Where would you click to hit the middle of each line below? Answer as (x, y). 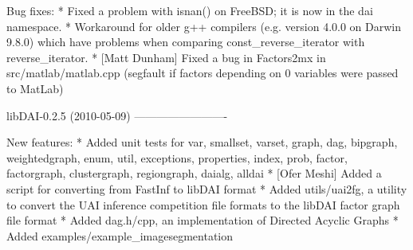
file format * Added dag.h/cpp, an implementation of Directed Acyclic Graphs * (203, 220)
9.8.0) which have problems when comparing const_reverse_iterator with (186, 42)
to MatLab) (35, 88)
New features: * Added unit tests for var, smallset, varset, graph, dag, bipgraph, (202, 142)
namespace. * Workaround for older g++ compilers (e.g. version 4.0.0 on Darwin (204, 26)
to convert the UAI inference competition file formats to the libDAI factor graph (203, 204)
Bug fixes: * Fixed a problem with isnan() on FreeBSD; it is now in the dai (190, 10)
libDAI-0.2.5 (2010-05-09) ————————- (117, 115)
